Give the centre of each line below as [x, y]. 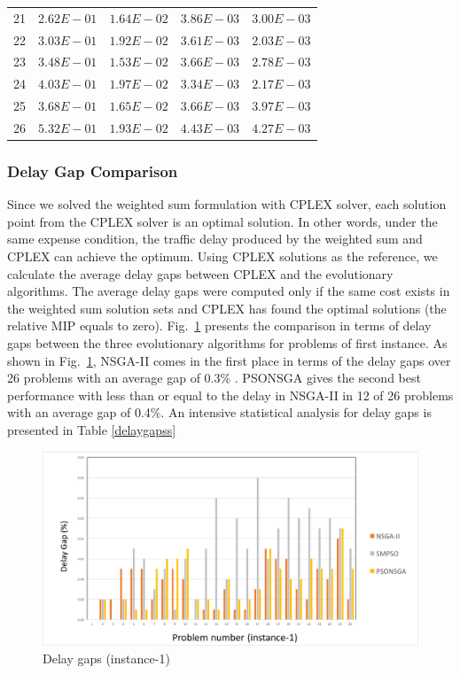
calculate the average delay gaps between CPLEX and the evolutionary [200, 273]
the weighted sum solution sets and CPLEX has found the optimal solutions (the [227, 308]
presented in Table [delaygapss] [92, 430]
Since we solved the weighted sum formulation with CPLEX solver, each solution [227, 204]
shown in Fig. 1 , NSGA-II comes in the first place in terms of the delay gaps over [229, 360]
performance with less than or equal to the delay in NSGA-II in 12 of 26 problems [230, 395]
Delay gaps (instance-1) [106, 658]
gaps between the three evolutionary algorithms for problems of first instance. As [227, 343]
